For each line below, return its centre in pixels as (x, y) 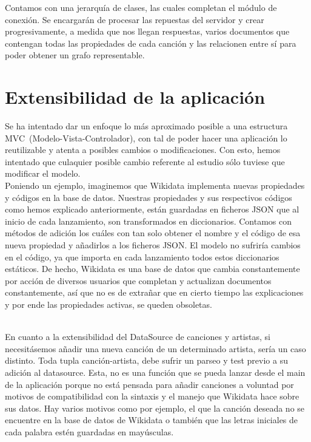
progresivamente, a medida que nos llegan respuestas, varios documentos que (147, 31)
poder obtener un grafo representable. (75, 55)
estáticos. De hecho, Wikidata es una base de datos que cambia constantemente (152, 269)
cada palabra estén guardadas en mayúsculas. (89, 431)
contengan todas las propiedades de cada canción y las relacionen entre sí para (151, 43)
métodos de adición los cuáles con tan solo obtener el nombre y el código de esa (153, 233)
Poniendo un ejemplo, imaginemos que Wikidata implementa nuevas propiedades (155, 185)
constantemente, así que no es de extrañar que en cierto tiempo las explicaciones (154, 292)
